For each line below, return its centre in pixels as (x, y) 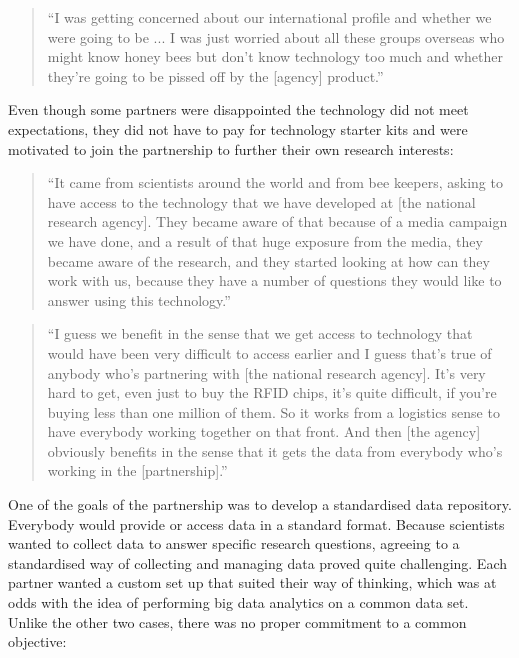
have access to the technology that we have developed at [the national (261, 201)
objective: (37, 641)
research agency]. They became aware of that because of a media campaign (277, 221)
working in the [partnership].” (137, 470)
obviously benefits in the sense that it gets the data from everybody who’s (275, 450)
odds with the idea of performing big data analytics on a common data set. (238, 602)
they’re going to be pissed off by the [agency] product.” (215, 75)
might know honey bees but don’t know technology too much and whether (275, 56)
